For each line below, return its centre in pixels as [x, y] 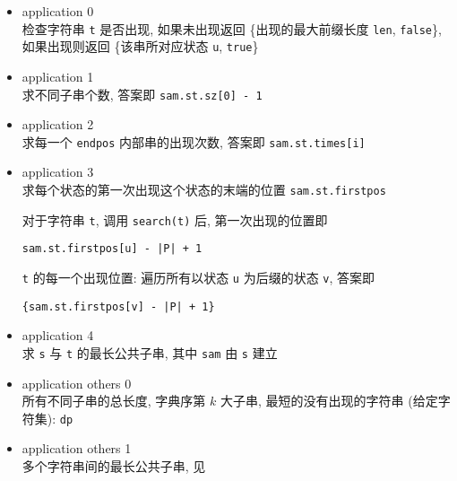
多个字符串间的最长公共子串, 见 [114, 465]
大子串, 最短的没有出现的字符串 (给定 [329, 401]
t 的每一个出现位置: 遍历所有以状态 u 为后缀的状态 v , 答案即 [198, 277]
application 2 [58, 124]
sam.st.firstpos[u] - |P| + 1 [112, 249]
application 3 [58, 172]
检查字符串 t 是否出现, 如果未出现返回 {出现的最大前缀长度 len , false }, [232, 28]
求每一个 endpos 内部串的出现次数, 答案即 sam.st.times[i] [194, 141]
